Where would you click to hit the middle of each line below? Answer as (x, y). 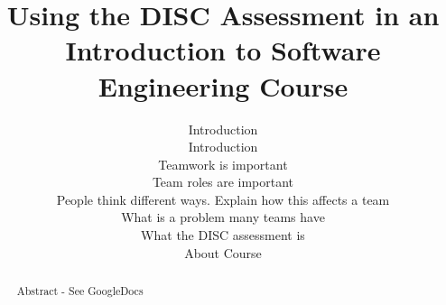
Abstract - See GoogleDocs (80, 291)
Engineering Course (223, 85)
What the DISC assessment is (223, 235)
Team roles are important (223, 182)
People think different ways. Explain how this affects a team (223, 199)
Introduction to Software (223, 50)
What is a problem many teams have (223, 217)
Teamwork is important (223, 164)
